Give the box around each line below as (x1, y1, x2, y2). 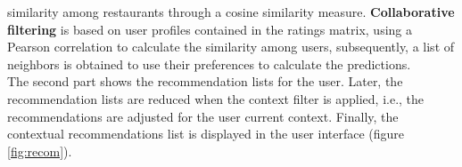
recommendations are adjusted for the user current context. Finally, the (7, 107, 399, 125)
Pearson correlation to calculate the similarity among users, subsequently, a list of (7, 37, 455, 56)
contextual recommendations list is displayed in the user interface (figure (7, 124, 405, 143)
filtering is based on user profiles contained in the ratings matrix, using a (7, 20, 413, 38)
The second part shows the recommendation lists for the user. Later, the (7, 72, 403, 91)
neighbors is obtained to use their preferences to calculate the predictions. (7, 54, 411, 73)
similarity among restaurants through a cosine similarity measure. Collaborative (7, 3, 455, 20)
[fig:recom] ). (7, 141, 72, 160)
